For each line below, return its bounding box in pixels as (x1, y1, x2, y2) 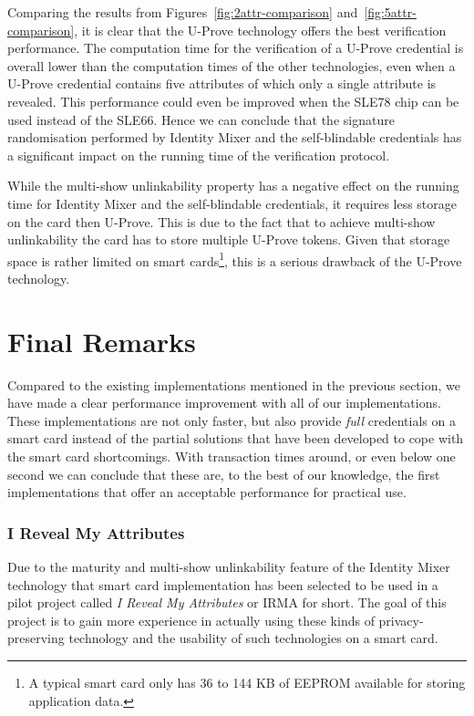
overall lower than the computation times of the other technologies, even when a (7, 56, 456, 75)
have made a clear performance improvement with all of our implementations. (7, 393, 441, 412)
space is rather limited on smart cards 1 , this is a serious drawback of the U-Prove (7, 248, 462, 270)
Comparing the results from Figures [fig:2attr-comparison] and (7, 3, 358, 21)
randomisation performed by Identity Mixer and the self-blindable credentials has (7, 128, 462, 147)
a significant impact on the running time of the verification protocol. (7, 145, 390, 164)
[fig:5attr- (364, 3, 417, 21)
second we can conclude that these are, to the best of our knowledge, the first (7, 464, 440, 483)
